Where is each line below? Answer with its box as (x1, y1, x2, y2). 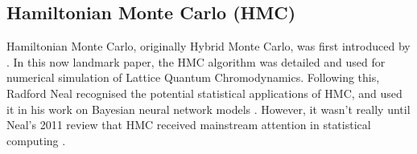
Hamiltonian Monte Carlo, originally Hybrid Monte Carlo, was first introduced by (6, 38, 411, 55)
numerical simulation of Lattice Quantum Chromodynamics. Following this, (6, 69, 380, 86)
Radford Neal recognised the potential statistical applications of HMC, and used (6, 84, 403, 101)
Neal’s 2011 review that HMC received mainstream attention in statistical (6, 116, 371, 133)
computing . (6, 132, 66, 148)
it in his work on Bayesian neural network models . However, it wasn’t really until (6, 100, 411, 117)
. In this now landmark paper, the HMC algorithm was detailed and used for (6, 53, 386, 70)
